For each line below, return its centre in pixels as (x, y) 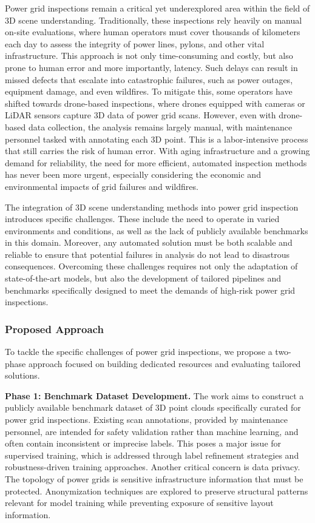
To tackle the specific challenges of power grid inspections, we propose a (139, 352)
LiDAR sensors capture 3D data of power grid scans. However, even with (141, 115)
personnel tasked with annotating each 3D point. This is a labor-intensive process (157, 139)
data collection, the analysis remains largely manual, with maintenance (160, 127)
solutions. (22, 375)
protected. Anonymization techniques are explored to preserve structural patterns (157, 491)
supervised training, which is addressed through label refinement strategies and (152, 455)
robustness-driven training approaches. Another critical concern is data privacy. (153, 467)
